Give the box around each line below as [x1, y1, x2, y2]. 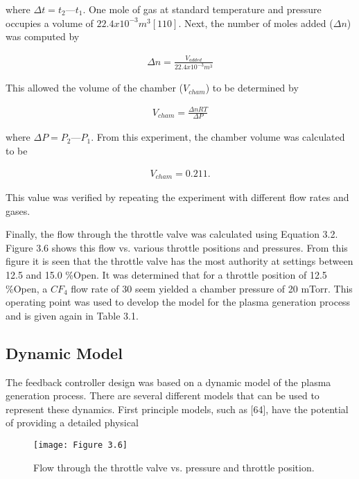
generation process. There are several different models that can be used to [6, 388, 319, 403]
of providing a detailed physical [6, 415, 139, 430]
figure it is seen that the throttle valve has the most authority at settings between [6, 254, 353, 268]
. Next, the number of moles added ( [178, 15, 333, 30]
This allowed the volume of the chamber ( [6, 80, 183, 95]
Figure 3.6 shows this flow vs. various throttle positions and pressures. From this [6, 240, 348, 254]
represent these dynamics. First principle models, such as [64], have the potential [6, 401, 349, 416]
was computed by [6, 29, 80, 44]
